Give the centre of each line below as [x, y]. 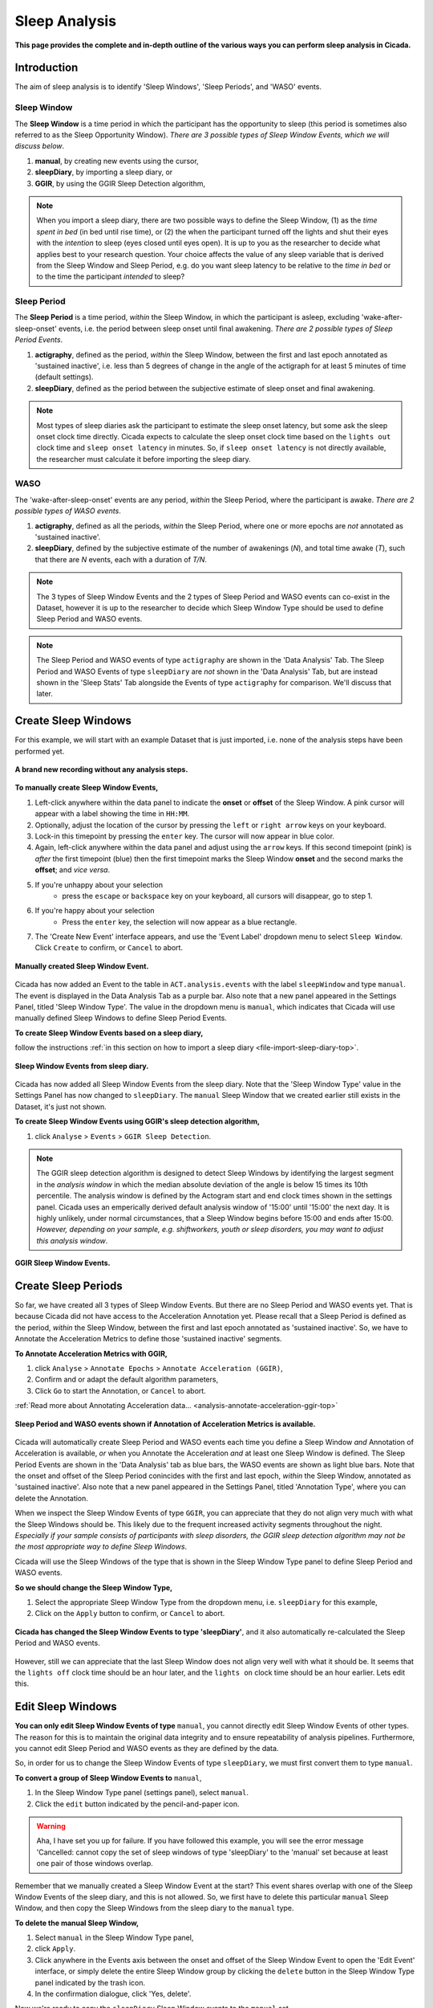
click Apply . [55, 1949]
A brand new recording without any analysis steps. [101, 769]
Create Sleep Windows [73, 721]
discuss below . [40, 146]
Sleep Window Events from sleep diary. [82, 1066]
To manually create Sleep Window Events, [87, 788]
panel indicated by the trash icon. [90, 1982]
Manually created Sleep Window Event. [82, 966]
